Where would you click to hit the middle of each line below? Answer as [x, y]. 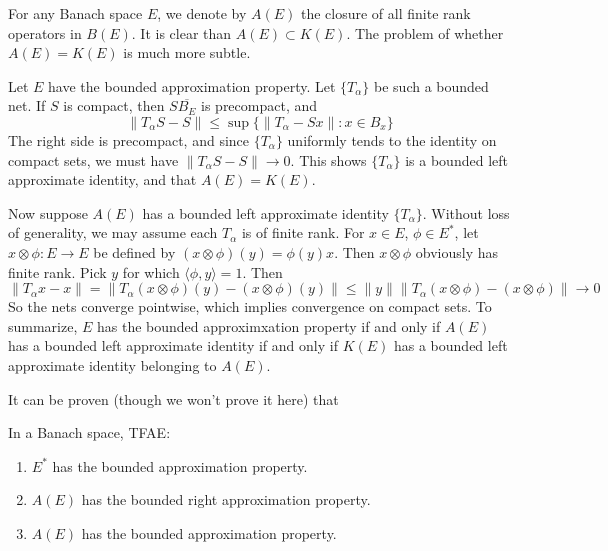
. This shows [328, 159]
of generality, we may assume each [113, 232]
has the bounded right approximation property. [226, 499]
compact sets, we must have [93, 159]
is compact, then [114, 105]
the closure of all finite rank [385, 13]
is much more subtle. [187, 52]
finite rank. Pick [57, 271]
